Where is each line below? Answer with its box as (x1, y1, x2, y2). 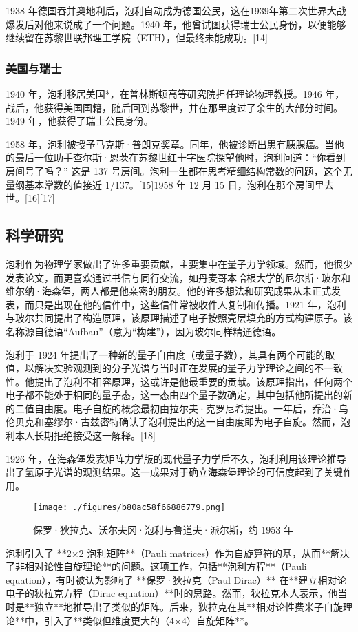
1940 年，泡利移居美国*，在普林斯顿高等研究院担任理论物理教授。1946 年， (6, 87, 345, 101)
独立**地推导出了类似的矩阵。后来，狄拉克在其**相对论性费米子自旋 (34, 600, 343, 614)
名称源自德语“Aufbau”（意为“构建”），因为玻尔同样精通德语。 (6, 324, 282, 338)
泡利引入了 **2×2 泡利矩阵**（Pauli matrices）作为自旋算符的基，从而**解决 (6, 545, 350, 560)
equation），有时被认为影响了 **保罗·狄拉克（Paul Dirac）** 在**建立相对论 (6, 572, 347, 587)
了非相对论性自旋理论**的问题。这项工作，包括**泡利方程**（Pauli (6, 559, 307, 573)
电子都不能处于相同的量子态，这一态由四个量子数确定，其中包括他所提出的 (6, 388, 343, 402)
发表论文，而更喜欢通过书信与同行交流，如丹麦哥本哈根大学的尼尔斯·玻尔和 (6, 270, 350, 284)
